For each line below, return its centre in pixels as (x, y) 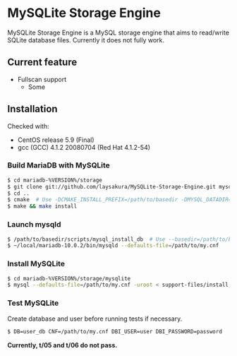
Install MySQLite (36, 264)
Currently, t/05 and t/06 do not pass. (62, 345)
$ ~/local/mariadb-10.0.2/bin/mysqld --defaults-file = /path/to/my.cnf (113, 246)
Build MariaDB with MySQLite (59, 165)
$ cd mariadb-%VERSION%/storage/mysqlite (69, 278)
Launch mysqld (34, 225)
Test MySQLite (33, 303)
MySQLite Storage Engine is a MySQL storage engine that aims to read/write (118, 32)
